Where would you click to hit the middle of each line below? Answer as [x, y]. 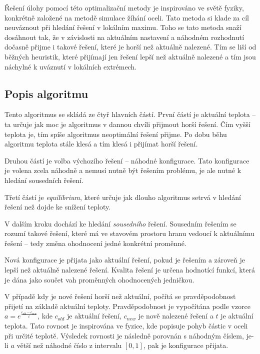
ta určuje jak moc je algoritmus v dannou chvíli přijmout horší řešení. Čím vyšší [127, 124]
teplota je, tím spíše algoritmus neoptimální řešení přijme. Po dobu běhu [116, 134]
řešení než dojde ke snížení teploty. [58, 207]
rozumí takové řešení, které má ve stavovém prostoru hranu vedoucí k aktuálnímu [129, 233]
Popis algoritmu [46, 93]
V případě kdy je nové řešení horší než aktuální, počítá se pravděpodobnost [120, 296]
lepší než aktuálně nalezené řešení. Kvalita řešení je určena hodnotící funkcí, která [130, 270]
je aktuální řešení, [94, 316]
